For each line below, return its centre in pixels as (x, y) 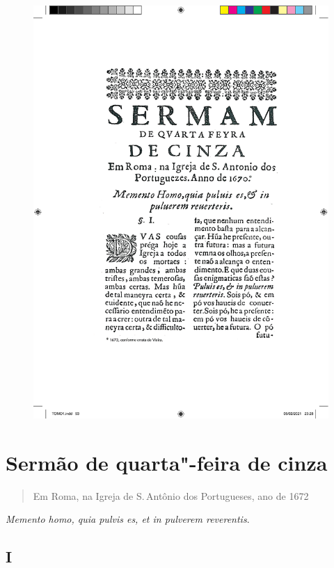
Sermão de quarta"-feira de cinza (167, 462)
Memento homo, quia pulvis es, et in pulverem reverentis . (128, 519)
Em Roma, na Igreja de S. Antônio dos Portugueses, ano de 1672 (171, 495)
